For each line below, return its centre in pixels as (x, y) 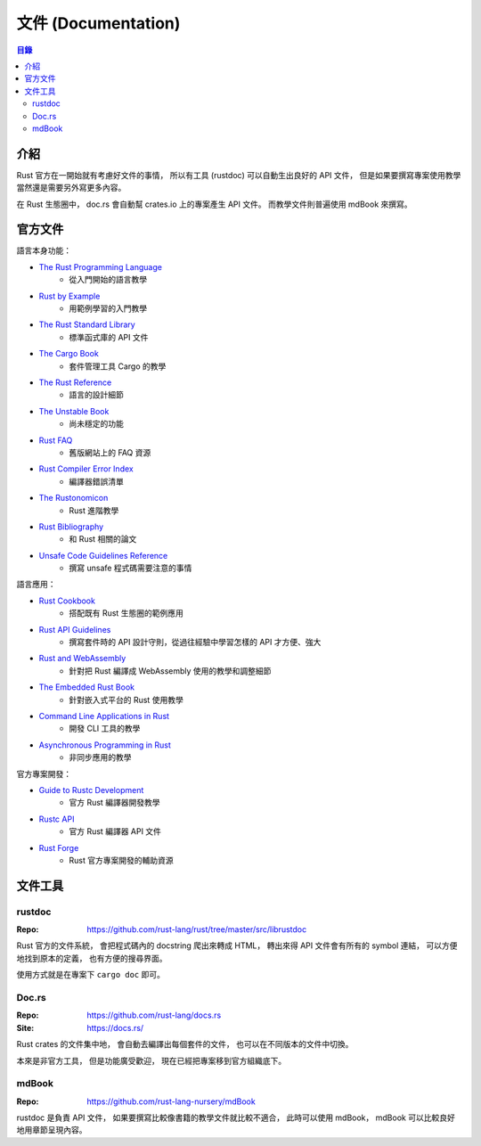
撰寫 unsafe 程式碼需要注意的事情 (130, 568)
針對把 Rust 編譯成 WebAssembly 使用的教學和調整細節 (170, 671)
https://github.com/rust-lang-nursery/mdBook (171, 1101)
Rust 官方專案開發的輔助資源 (121, 860)
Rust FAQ (56, 440)
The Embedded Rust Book (87, 687)
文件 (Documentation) (98, 23)
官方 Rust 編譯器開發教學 (114, 803)
